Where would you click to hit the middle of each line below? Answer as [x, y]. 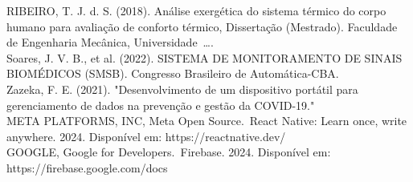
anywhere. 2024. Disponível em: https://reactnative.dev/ [146, 136]
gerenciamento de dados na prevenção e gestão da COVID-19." [161, 105]
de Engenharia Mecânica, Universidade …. [110, 42]
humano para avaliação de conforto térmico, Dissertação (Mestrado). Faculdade [202, 26]
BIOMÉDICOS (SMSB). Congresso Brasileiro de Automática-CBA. [173, 73]
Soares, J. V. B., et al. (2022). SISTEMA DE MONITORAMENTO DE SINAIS [204, 57]
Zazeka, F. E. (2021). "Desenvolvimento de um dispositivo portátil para [182, 89]
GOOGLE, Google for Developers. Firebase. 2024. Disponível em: [169, 152]
